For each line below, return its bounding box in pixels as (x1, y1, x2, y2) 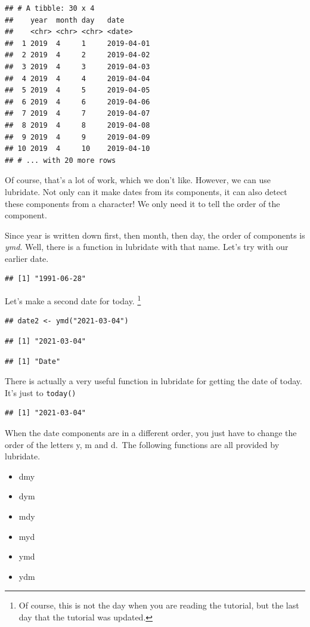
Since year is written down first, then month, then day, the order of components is (5, 228, 305, 241)
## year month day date (5, 16, 125, 24)
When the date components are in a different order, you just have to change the (5, 426, 297, 438)
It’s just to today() (5, 386, 76, 399)
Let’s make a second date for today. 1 (5, 293, 141, 307)
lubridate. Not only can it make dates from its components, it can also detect (5, 185, 287, 197)
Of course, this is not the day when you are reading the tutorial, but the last (18, 599, 299, 611)
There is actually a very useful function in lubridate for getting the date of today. (5, 375, 302, 387)
